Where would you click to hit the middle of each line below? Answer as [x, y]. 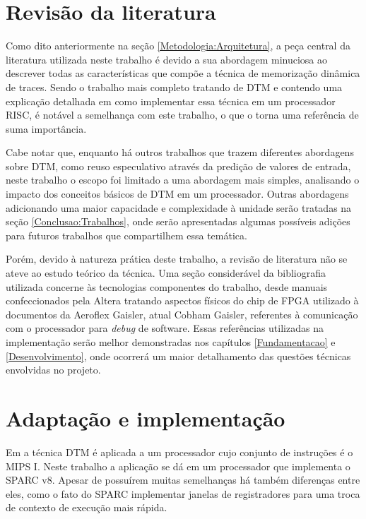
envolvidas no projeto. [53, 370]
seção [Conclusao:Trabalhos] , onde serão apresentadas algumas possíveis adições [178, 221]
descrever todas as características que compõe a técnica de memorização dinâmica [183, 73]
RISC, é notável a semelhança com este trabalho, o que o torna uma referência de [182, 115]
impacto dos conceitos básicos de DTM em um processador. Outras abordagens [177, 194]
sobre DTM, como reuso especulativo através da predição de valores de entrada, [178, 166]
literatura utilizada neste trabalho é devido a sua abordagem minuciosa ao [167, 59]
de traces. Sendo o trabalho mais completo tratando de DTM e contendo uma [174, 86]
